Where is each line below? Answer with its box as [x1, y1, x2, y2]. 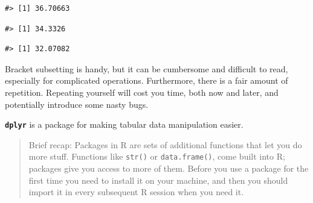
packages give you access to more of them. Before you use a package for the [28, 162, 309, 175]
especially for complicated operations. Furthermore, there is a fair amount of [5, 74, 288, 87]
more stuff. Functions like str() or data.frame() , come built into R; [28, 150, 285, 163]
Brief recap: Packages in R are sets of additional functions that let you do [28, 138, 302, 151]
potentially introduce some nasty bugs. [5, 98, 149, 110]
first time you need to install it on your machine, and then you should [28, 173, 288, 186]
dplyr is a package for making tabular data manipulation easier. [5, 118, 244, 131]
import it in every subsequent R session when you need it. [28, 186, 244, 198]
